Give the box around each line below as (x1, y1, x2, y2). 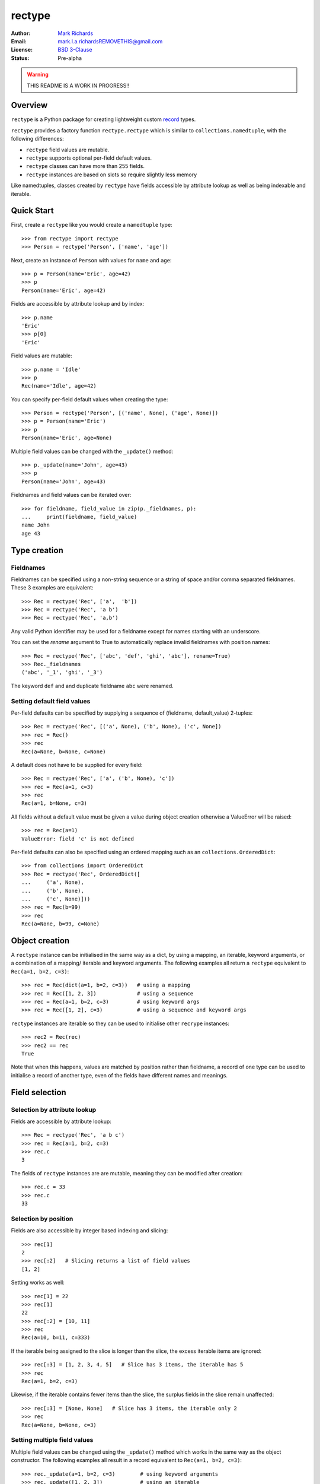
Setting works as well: (11, 1279, 65, 1286)
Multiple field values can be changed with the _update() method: (11, 448, 174, 455)
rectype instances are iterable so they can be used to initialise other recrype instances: (11, 1020, 229, 1027)
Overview (11, 100, 48, 110)
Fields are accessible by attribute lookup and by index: (11, 300, 145, 307)
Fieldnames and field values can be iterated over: (11, 492, 132, 499)
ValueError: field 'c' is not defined (21, 835, 135, 842)
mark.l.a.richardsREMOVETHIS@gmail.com (57, 37, 163, 45)
